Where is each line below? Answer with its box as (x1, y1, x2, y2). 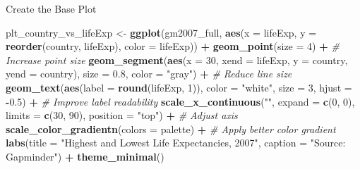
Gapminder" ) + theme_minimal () (6, 149, 164, 163)
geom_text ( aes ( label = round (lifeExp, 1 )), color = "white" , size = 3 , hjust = (6, 80, 352, 94)
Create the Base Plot (6, 1, 97, 15)
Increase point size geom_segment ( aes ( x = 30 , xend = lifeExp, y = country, (6, 52, 348, 67)
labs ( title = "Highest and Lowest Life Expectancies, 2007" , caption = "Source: (6, 135, 346, 150)
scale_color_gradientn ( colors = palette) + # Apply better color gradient (6, 121, 336, 136)
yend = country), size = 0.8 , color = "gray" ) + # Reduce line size (6, 66, 292, 81)
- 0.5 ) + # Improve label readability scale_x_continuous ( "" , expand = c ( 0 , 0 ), (6, 94, 355, 108)
